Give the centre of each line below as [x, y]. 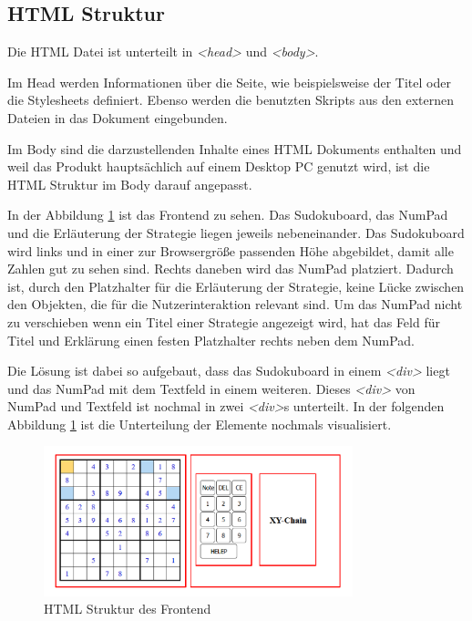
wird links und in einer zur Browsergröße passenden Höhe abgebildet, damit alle [231, 250]
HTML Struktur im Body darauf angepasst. [130, 184]
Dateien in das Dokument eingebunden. [118, 117]
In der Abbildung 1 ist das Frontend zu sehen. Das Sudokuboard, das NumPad [228, 215]
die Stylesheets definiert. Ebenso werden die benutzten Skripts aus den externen [231, 100]
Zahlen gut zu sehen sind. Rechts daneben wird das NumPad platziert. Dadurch [231, 269]
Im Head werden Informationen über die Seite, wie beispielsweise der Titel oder [229, 82]
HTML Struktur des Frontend [128, 609]
